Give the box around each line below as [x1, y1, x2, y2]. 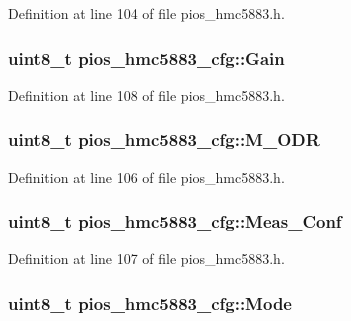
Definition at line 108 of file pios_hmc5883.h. [8, 84, 285, 105]
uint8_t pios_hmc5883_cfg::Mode [8, 290, 292, 315]
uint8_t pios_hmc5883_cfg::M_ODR [8, 127, 320, 152]
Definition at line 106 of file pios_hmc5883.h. [8, 166, 285, 187]
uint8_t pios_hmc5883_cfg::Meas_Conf [8, 209, 342, 234]
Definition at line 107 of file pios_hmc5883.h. [8, 248, 285, 269]
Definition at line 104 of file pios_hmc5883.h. [8, 3, 285, 23]
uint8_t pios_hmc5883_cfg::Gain [8, 45, 285, 70]
